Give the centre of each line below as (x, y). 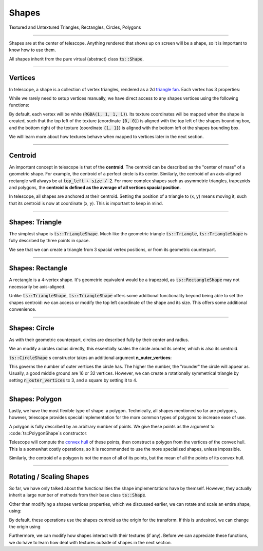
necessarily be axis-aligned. (37, 286)
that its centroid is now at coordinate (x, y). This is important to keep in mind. (86, 203)
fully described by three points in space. (49, 241)
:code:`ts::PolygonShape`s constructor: (48, 433)
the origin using (25, 527)
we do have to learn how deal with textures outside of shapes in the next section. (90, 542)
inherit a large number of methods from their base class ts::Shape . (78, 495)
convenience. (23, 309)
